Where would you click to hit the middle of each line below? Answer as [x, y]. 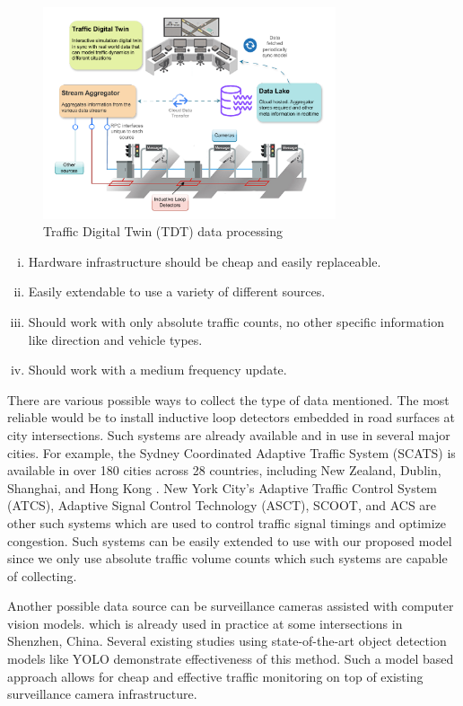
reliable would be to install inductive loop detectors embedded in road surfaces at [231, 417]
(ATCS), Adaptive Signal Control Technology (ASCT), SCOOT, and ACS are [222, 505]
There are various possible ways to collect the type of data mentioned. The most [228, 399]
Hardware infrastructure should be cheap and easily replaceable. [205, 261]
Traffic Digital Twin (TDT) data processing [163, 231]
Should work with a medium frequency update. [157, 370]
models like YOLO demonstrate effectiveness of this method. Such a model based [231, 659]
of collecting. [42, 575]
